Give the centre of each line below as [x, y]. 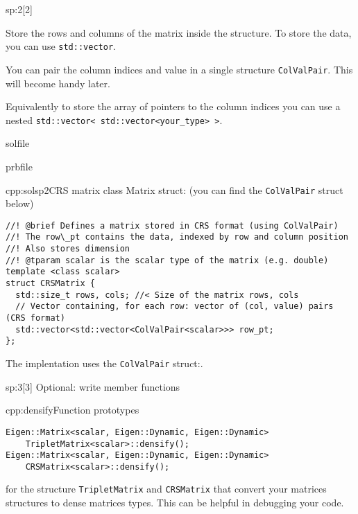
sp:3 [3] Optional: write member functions [93, 386]
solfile [18, 143]
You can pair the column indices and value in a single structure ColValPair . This [179, 69]
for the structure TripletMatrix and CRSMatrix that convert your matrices [166, 489]
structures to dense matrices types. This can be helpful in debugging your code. [175, 503]
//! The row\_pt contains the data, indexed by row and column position [177, 237]
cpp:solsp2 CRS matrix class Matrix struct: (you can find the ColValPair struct [174, 189]
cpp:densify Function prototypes [73, 410]
